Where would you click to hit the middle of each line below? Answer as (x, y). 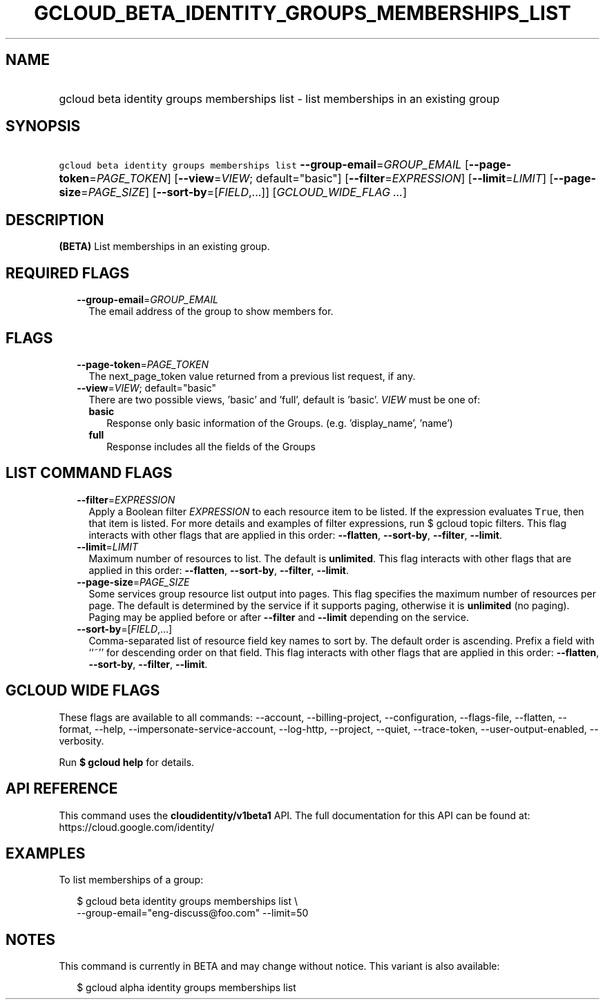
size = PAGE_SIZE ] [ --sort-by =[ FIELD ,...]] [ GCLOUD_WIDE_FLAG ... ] (233, 192)
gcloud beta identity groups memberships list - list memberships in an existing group (279, 98)
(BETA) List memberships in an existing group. (164, 247)
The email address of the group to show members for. (211, 312)
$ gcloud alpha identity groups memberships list (186, 988)
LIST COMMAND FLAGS (89, 473)
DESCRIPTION (55, 220)
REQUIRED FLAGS (68, 273)
